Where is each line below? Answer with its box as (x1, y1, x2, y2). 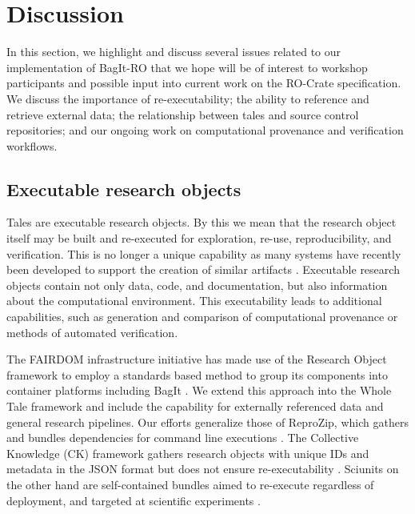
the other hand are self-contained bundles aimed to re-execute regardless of (6, 476, 374, 492)
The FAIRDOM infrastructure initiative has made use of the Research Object (6, 351, 387, 367)
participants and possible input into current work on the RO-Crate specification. (6, 74, 401, 91)
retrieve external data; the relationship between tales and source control (6, 106, 359, 122)
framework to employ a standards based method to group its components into (6, 366, 388, 383)
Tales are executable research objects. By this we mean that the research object (6, 214, 397, 231)
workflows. (6, 137, 58, 154)
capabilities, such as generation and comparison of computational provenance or (6, 308, 398, 325)
